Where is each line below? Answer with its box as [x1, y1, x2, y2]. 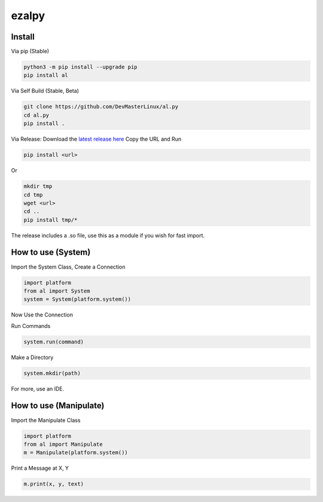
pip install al [23, 72, 68, 79]
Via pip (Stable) [11, 48, 50, 55]
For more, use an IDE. [11, 385, 65, 392]
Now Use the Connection [11, 311, 73, 318]
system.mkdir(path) [23, 370, 81, 376]
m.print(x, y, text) [23, 480, 84, 488]
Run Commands [11, 322, 51, 329]
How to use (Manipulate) [11, 401, 105, 411]
